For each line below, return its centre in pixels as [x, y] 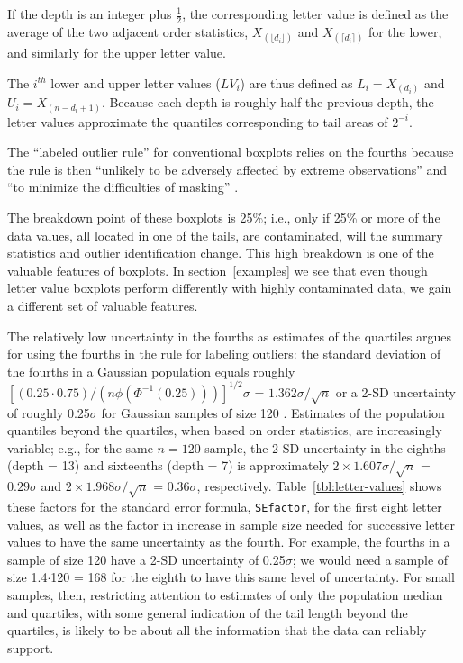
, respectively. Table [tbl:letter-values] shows [319, 486]
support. [31, 647]
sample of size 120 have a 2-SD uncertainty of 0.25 [146, 559]
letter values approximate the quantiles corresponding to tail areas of [198, 121]
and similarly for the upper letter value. [117, 53]
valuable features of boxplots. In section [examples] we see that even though [218, 270]
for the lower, [405, 31]
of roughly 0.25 [49, 412]
